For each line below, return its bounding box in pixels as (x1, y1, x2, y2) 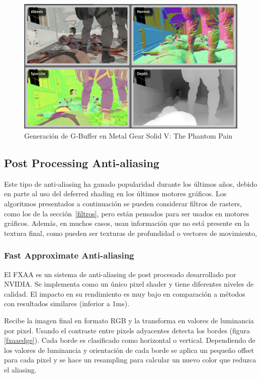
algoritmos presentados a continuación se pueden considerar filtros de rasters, (4, 198, 242, 209)
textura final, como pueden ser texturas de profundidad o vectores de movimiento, (4, 227, 257, 238)
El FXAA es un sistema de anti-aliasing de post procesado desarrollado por (4, 269, 236, 279)
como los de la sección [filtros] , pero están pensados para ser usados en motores (4, 208, 249, 218)
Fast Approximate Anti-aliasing (4, 249, 134, 262)
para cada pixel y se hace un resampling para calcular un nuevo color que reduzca (4, 354, 256, 365)
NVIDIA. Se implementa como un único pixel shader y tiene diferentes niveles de (4, 279, 254, 289)
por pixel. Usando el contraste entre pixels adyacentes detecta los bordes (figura (4, 325, 250, 335)
